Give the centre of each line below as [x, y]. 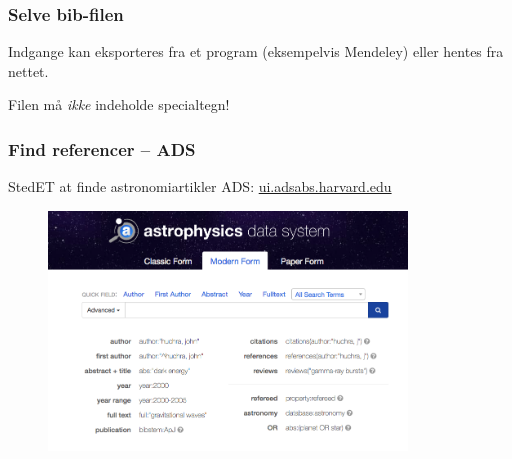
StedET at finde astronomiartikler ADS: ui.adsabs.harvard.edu [200, 186]
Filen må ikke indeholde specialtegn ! [119, 104]
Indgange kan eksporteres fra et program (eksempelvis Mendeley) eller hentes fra [256, 51]
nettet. [28, 70]
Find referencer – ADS [102, 148]
